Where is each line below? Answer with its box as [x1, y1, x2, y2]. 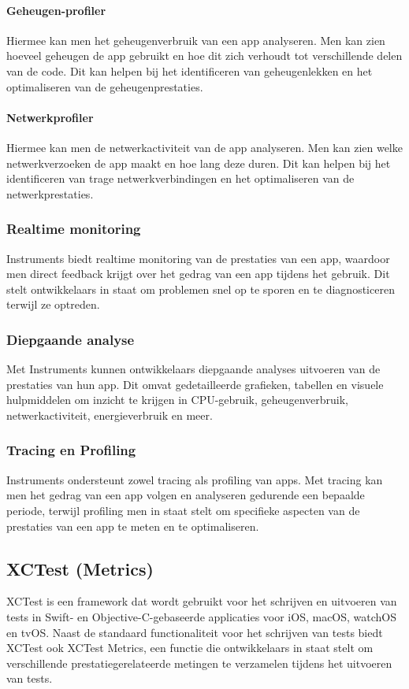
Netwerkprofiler [6, 109, 94, 125]
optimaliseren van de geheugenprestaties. [6, 78, 203, 94]
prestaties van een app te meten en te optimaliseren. [6, 517, 259, 534]
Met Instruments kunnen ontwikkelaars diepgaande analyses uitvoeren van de [6, 361, 381, 377]
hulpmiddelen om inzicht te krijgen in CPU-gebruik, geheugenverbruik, [6, 391, 349, 408]
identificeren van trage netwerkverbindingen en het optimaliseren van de [6, 170, 355, 187]
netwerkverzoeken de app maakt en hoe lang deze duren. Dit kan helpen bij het [6, 154, 391, 171]
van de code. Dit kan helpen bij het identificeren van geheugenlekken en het [6, 62, 373, 79]
